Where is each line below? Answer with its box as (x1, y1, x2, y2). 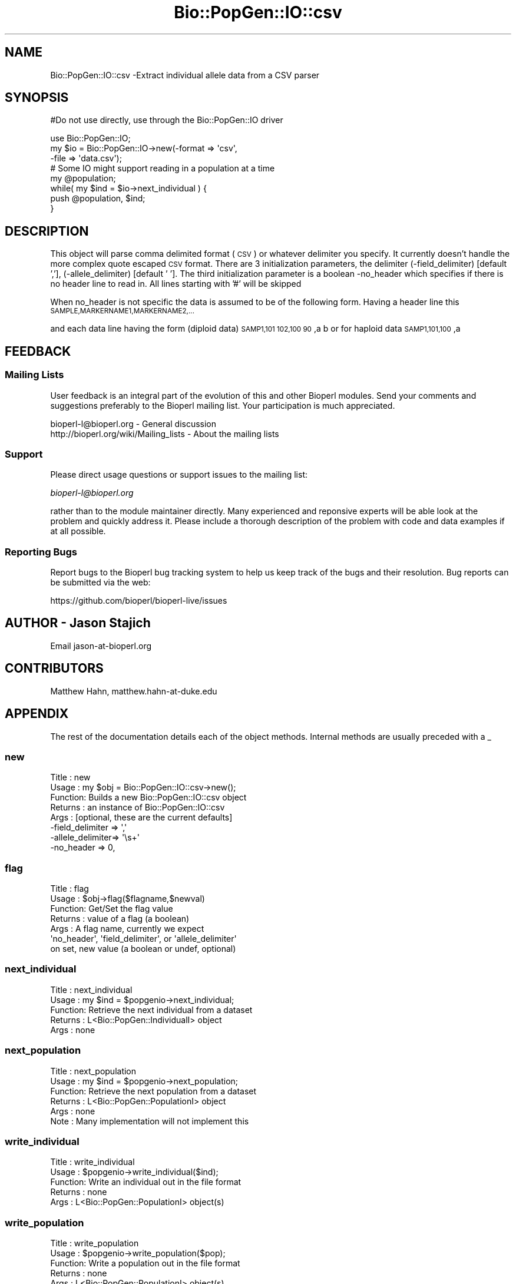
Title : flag (50, 883, 89, 894)
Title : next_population (50, 1065, 137, 1076)
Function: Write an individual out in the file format (50, 1177, 242, 1187)
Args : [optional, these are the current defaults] (50, 812, 233, 823)
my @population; (50, 173, 116, 184)
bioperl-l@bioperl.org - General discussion (50, 418, 217, 429)
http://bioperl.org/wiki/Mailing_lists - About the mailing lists (50, 428, 279, 439)
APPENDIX (5, 706, 69, 722)
